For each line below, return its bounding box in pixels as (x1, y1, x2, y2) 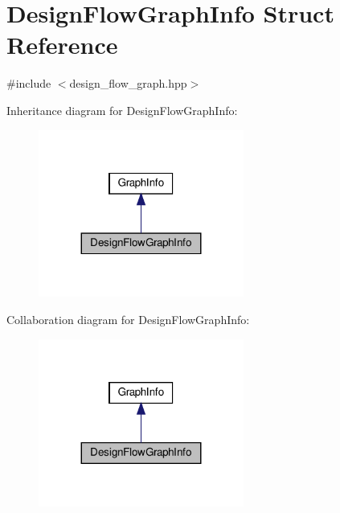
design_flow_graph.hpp (69, 75, 187, 92)
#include (6, 75, 51, 92)
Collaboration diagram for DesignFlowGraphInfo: (6, 311, 250, 328)
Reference (6, 28, 118, 61)
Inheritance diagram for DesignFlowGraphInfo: (6, 101, 238, 118)
